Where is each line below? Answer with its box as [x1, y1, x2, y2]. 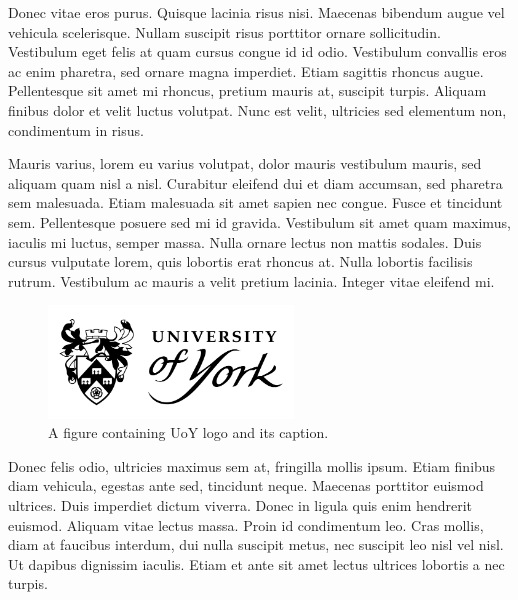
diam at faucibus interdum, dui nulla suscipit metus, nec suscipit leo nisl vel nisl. [8, 534, 504, 555]
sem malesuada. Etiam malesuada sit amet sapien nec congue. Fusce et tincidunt [8, 192, 503, 213]
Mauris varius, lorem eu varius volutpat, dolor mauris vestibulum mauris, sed [8, 153, 482, 174]
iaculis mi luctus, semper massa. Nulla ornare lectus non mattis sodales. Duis [8, 231, 482, 252]
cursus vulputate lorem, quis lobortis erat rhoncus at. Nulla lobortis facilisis [8, 251, 473, 272]
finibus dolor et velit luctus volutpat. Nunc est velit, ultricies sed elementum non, [8, 99, 507, 120]
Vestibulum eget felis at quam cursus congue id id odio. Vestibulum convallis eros [8, 41, 507, 62]
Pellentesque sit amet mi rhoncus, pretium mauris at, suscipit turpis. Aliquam [8, 80, 487, 101]
